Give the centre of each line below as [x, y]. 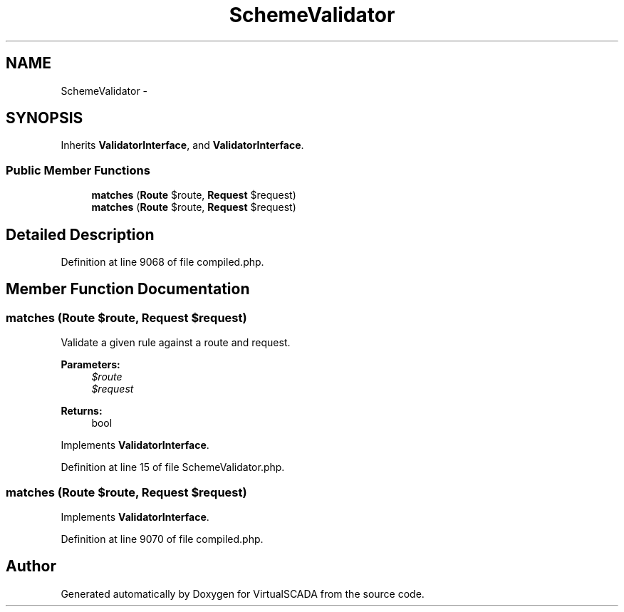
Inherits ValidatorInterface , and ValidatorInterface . [182, 145]
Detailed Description [80, 234]
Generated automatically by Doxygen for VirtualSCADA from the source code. [243, 593]
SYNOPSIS [45, 118]
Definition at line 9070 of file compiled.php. [162, 539]
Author [31, 566]
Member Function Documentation [128, 289]
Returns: [82, 411]
